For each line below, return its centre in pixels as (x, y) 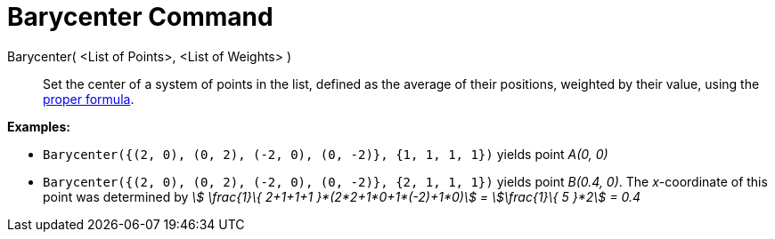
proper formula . (89, 99)
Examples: (39, 126)
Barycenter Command (140, 17)
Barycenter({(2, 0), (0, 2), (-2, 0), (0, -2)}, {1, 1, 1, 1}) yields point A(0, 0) (326, 154)
